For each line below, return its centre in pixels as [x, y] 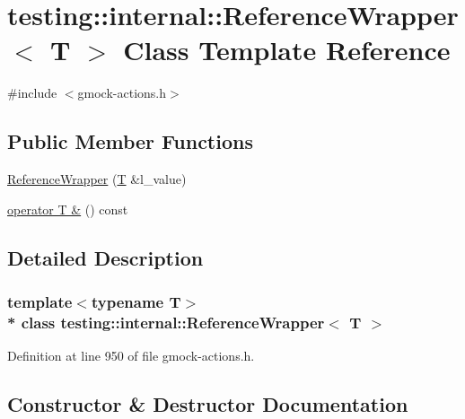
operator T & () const [68, 209]
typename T [136, 301]
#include [32, 93]
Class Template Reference [287, 50]
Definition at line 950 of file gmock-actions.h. [131, 356]
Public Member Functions [130, 141]
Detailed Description [105, 257]
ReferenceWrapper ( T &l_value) [97, 179]
